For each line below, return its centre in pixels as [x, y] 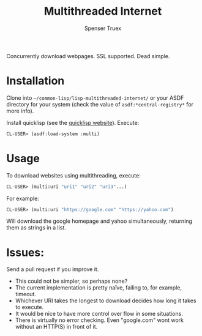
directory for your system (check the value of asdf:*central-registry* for [100, 104]
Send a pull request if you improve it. [53, 269]
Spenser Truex [103, 28]
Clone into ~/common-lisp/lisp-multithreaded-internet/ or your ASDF [95, 98]
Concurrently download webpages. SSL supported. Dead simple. [88, 56]
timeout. [26, 294]
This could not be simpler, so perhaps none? [71, 281]
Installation [36, 81]
